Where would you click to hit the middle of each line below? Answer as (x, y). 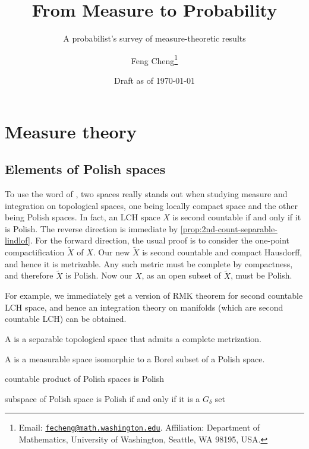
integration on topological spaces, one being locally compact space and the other (152, 205)
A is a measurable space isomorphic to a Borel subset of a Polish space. (135, 358)
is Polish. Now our (99, 275)
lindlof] (18, 240)
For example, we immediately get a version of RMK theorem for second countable (154, 295)
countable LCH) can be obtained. (66, 319)
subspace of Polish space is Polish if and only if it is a (103, 398)
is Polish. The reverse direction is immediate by (92, 228)
